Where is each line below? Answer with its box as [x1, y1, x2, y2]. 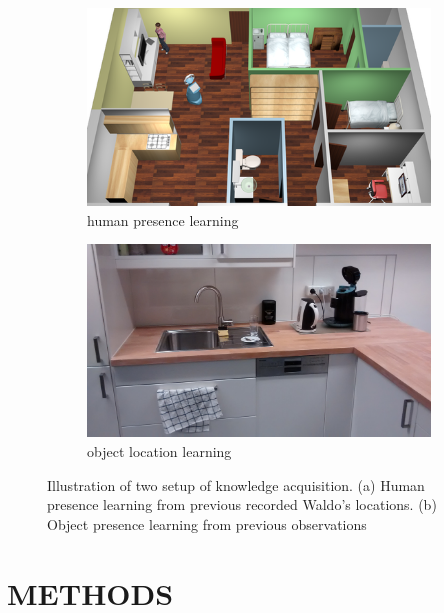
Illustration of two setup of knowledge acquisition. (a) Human [47, 474, 425, 495]
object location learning [87, 441, 232, 462]
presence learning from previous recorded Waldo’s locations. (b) [47, 494, 437, 515]
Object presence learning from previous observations [47, 513, 367, 534]
